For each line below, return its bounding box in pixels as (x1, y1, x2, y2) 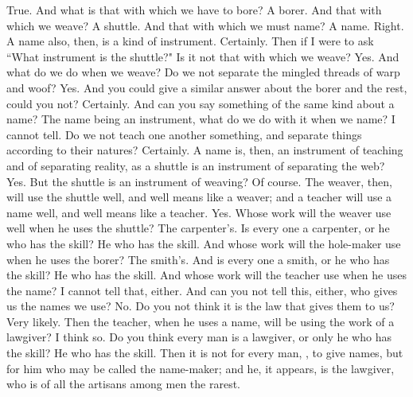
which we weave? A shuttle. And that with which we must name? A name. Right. (6, 17, 404, 33)
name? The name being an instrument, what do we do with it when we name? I (6, 111, 395, 127)
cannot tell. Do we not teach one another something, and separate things (6, 126, 362, 142)
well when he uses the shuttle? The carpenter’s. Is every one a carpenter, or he (6, 220, 390, 236)
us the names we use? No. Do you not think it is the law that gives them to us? (6, 298, 395, 314)
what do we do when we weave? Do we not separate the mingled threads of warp (6, 64, 400, 80)
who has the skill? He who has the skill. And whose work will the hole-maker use (6, 235, 401, 251)
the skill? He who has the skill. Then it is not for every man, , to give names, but (6, 344, 403, 361)
